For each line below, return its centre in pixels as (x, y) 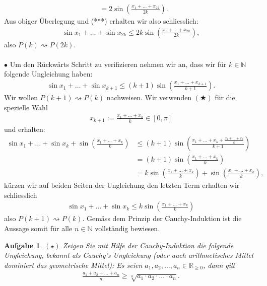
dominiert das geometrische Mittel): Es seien (73, 265)
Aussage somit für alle (38, 228)
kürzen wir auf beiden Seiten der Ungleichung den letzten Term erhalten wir (122, 185)
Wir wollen (21, 97)
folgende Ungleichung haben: (48, 74)
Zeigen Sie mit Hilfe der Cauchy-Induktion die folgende (148, 245)
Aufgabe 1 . (23, 245)
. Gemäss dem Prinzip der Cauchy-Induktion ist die (162, 218)
